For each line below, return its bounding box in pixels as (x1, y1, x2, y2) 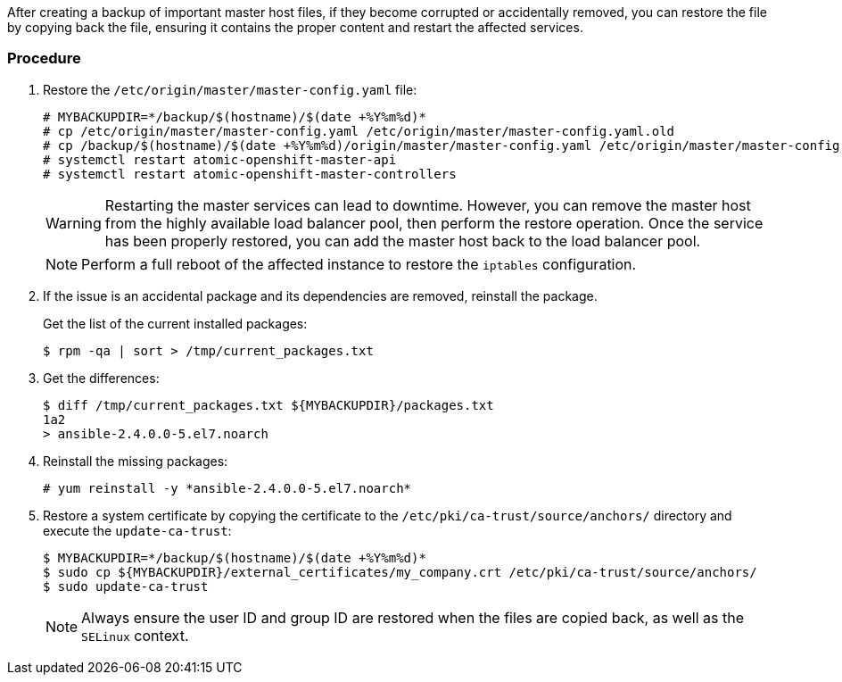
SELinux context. (81, 626, 189, 645)
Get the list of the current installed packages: (43, 315, 308, 331)
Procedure (7, 49, 81, 68)
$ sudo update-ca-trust (43, 578, 209, 594)
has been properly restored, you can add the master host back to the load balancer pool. (104, 231, 701, 250)
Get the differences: (43, 370, 160, 386)
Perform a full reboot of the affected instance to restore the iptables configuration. (81, 254, 637, 273)
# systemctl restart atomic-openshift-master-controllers (43, 166, 457, 181)
